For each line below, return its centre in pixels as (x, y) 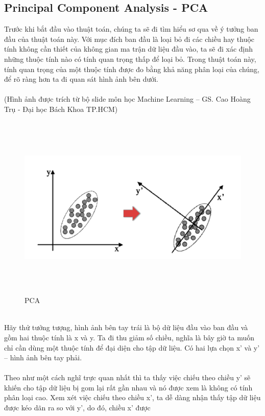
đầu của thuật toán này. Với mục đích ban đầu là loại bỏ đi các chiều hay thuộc (129, 39)
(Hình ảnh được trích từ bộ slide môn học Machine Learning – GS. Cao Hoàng (127, 99)
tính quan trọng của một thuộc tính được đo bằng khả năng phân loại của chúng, (132, 69)
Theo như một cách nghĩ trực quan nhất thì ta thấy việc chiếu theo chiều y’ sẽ (127, 377)
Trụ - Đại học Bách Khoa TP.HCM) (61, 109)
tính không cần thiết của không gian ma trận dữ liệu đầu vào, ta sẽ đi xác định (129, 49)
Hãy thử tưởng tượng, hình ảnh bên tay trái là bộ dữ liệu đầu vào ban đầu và (126, 327)
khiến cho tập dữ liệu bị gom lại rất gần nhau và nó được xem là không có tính (128, 387)
